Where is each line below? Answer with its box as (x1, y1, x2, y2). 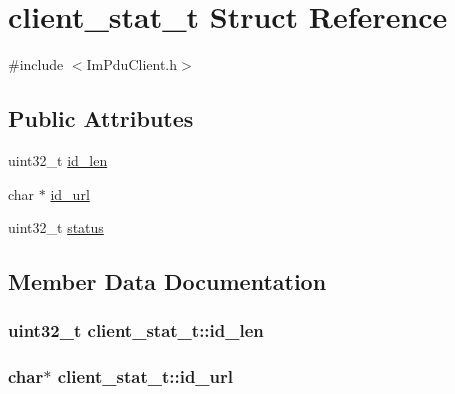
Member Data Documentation (8, 266, 327, 297)
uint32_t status (8, 217, 104, 238)
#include (8, 54, 64, 75)
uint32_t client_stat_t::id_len (8, 318, 264, 343)
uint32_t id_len (8, 149, 108, 170)
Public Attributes (8, 103, 194, 134)
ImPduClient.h (86, 54, 178, 75)
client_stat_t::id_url (57, 364, 234, 389)
